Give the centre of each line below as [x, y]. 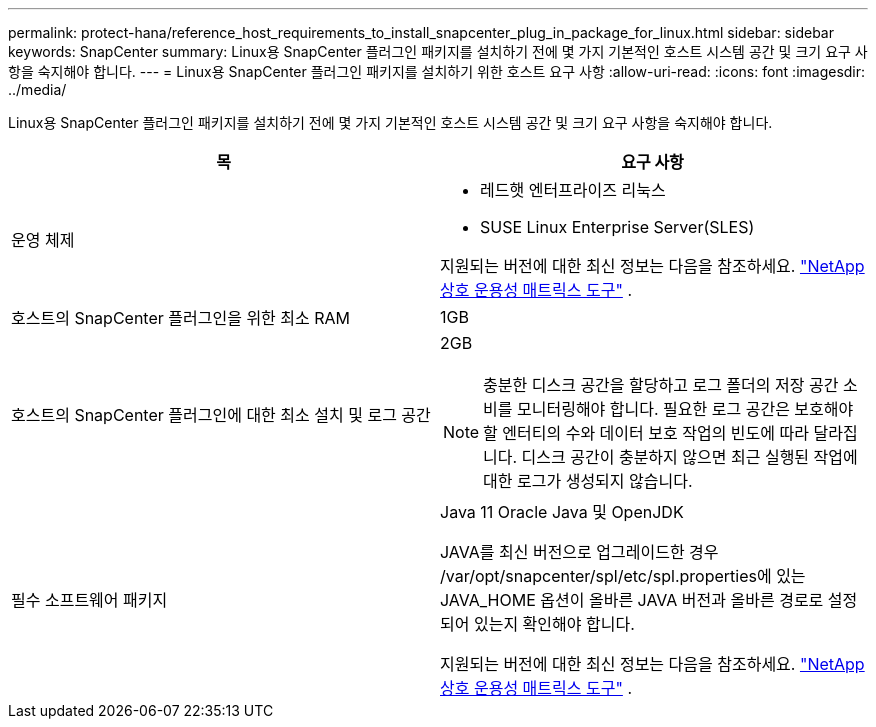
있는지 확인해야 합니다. [554, 624]
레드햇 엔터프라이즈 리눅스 [573, 190]
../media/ [37, 89]
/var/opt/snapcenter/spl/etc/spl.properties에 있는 [623, 576]
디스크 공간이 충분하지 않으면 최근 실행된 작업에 [689, 457]
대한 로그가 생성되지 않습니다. [588, 481]
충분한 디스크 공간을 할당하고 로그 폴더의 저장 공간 [661, 385]
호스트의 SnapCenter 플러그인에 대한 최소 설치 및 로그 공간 [221, 415]
